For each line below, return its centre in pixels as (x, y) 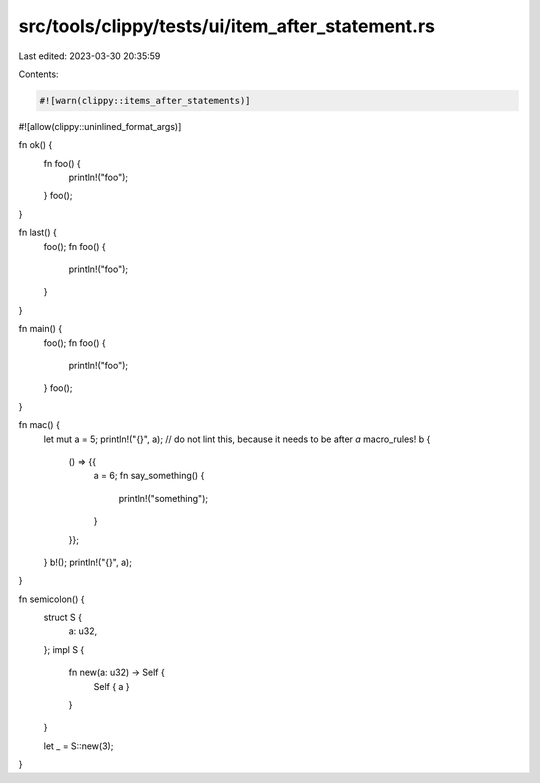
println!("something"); (163, 498)
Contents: (38, 74)
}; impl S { (64, 649)
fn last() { (37, 232)
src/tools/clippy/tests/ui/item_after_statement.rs (226, 26)
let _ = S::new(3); (78, 746)
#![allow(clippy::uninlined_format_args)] (100, 126)
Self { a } (111, 686)
